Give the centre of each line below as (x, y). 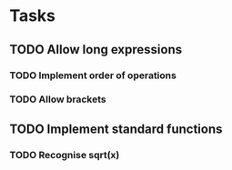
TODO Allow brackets (58, 99)
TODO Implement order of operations (93, 75)
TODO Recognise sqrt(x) (65, 155)
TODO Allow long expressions (96, 50)
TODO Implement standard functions (116, 129)
